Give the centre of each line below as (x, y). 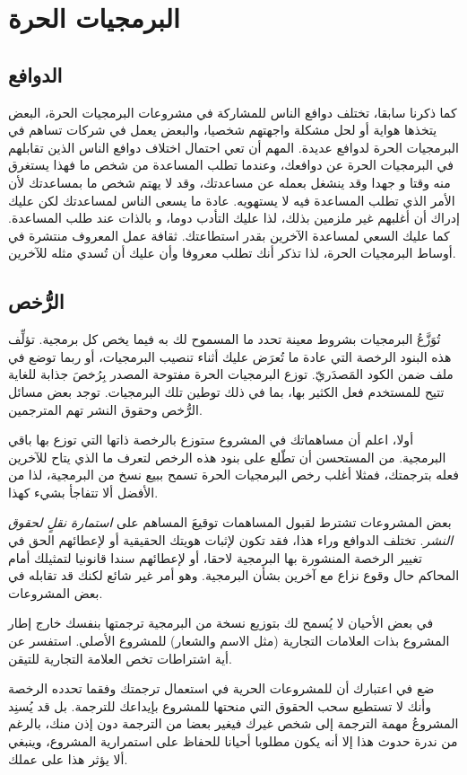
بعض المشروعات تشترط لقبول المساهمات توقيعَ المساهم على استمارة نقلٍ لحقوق (230, 522)
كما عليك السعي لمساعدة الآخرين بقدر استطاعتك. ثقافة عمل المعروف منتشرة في (229, 235)
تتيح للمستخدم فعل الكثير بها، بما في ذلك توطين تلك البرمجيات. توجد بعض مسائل (226, 391)
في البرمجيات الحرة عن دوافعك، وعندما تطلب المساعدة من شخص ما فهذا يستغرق (231, 165)
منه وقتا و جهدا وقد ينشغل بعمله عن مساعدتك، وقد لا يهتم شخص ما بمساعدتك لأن (229, 182)
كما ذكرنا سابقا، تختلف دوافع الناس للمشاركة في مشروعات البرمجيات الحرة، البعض (233, 112)
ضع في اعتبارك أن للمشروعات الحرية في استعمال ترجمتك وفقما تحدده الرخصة (221, 688)
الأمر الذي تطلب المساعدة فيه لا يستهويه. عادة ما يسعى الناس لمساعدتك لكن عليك (232, 200)
